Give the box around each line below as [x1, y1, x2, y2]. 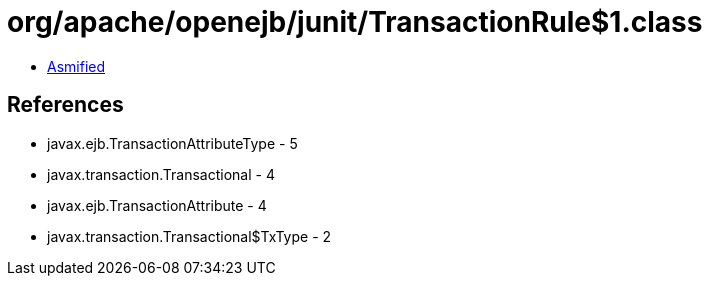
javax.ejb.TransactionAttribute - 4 [47, 196, 267, 214]
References [7, 92, 124, 118]
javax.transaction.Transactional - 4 [47, 165, 275, 183]
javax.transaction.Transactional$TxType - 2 [47, 227, 332, 245]
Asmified [47, 57, 106, 75]
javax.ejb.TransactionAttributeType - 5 [47, 134, 298, 152]
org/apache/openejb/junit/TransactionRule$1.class [7, 5, 703, 39]
